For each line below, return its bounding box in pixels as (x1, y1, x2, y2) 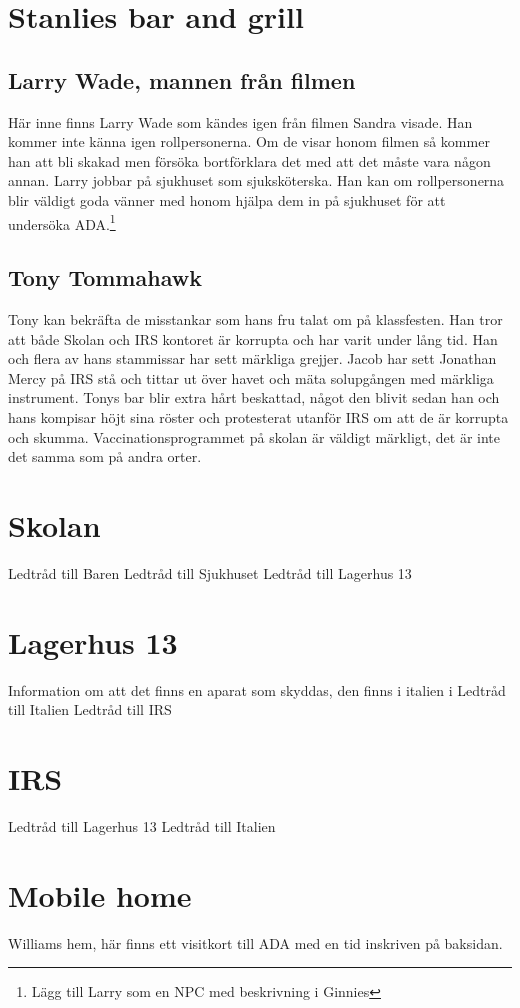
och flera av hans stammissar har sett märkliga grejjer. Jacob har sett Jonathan (8, 348, 497, 369)
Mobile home (8, 874, 192, 915)
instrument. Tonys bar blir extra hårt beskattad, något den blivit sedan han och (8, 387, 500, 408)
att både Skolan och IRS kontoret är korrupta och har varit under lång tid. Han (8, 328, 498, 349)
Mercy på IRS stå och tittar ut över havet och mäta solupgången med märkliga (8, 367, 494, 388)
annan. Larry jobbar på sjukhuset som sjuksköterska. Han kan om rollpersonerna (8, 170, 505, 191)
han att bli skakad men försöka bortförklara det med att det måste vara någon (8, 150, 491, 171)
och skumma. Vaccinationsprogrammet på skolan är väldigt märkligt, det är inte (8, 426, 500, 447)
